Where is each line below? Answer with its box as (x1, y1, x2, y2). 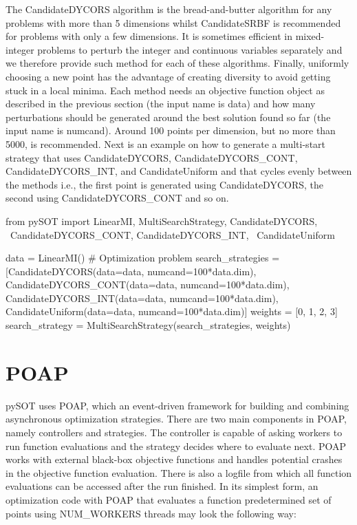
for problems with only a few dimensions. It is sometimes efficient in (6, 29, 292, 43)
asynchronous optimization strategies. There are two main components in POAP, (6, 411, 347, 426)
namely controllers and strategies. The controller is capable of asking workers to (6, 425, 343, 439)
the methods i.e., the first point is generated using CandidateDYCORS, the (6, 177, 324, 191)
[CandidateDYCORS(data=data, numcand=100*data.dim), (6, 264, 257, 278)
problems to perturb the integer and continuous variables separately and (37, 42, 343, 56)
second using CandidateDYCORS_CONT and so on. (6, 191, 229, 205)
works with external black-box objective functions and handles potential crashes (6, 452, 343, 467)
